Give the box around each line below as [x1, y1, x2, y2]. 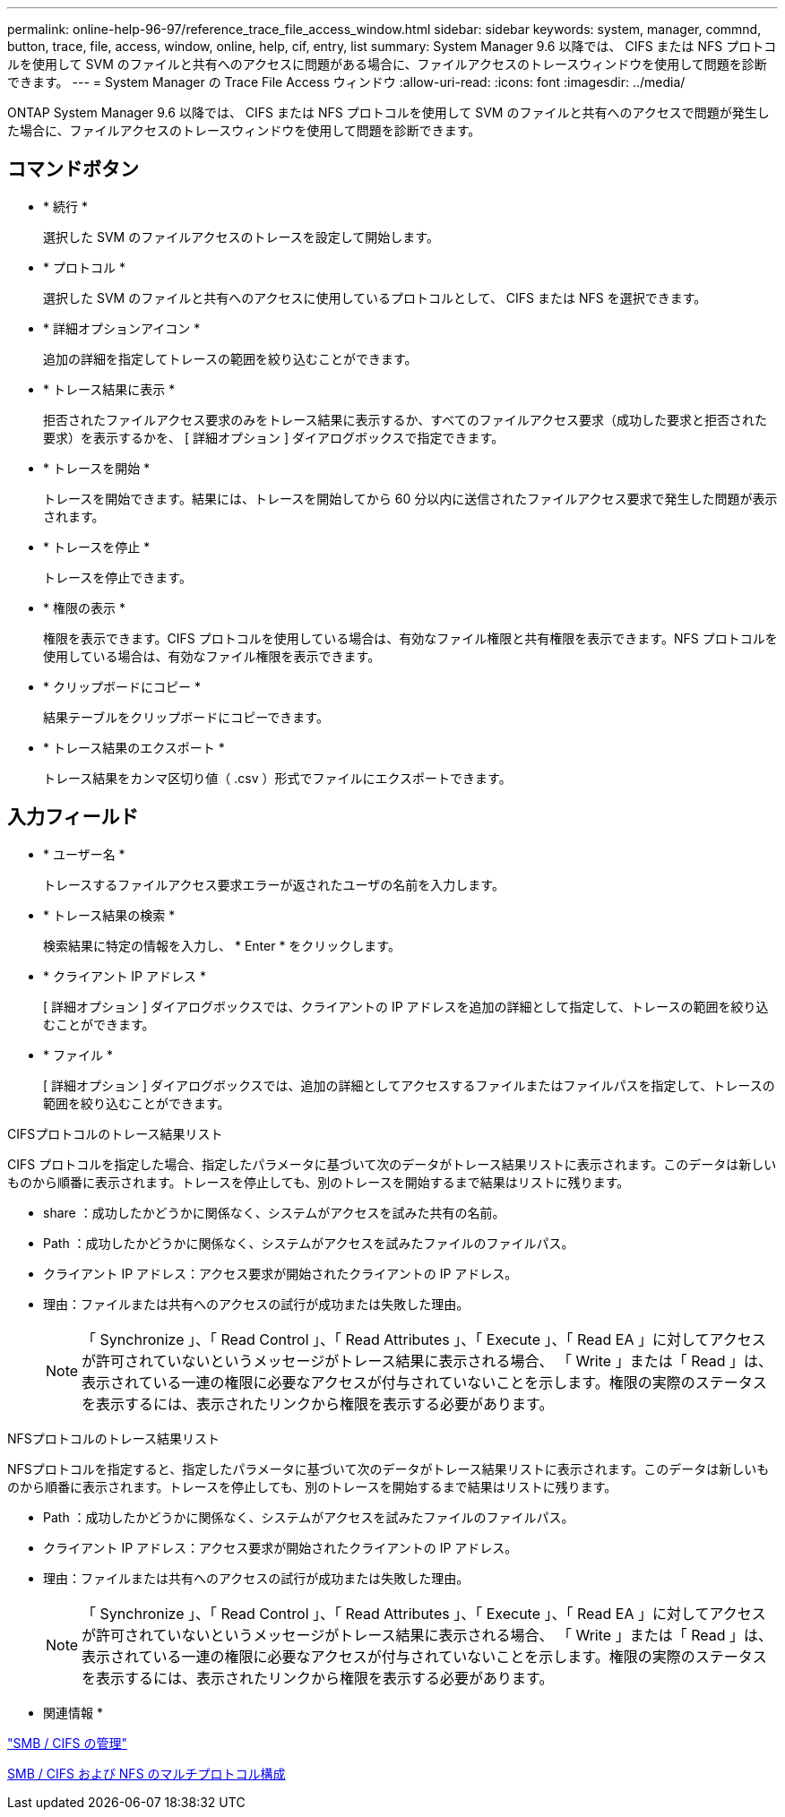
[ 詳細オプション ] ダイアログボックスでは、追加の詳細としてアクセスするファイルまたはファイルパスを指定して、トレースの [43, 1077, 775, 1093]
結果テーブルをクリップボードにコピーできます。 [43, 709, 329, 725]
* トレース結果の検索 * [43, 907, 176, 923]
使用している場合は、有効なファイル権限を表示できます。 [43, 648, 381, 664]
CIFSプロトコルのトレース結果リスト [7, 1125, 223, 1141]
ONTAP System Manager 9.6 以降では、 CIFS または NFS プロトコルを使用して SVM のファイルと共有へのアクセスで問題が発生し [7, 105, 770, 120]
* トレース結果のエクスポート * [43, 739, 225, 755]
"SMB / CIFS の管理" [7, 1735, 127, 1751]
